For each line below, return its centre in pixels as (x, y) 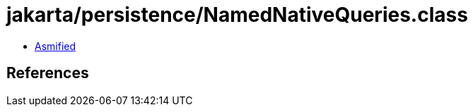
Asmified (56, 46)
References (48, 73)
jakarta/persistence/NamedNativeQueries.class (237, 15)
